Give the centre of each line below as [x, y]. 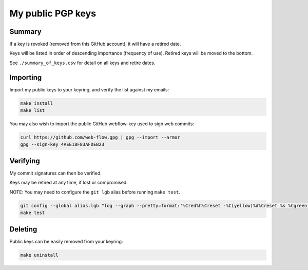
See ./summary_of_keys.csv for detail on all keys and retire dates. [82, 63]
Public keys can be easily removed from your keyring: [66, 241]
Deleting [23, 229]
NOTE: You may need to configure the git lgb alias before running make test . [95, 192]
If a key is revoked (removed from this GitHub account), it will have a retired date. [95, 44]
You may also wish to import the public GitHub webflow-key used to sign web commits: [102, 124]
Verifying [25, 161]
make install [37, 103]
